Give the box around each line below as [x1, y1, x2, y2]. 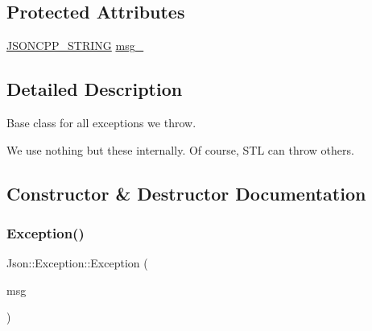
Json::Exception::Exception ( [6, 254, 148, 271]
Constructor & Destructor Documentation [6, 180, 366, 205]
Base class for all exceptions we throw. [6, 114, 196, 130]
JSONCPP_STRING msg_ [6, 37, 144, 54]
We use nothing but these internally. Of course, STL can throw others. [6, 141, 354, 158]
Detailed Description [6, 77, 183, 101]
